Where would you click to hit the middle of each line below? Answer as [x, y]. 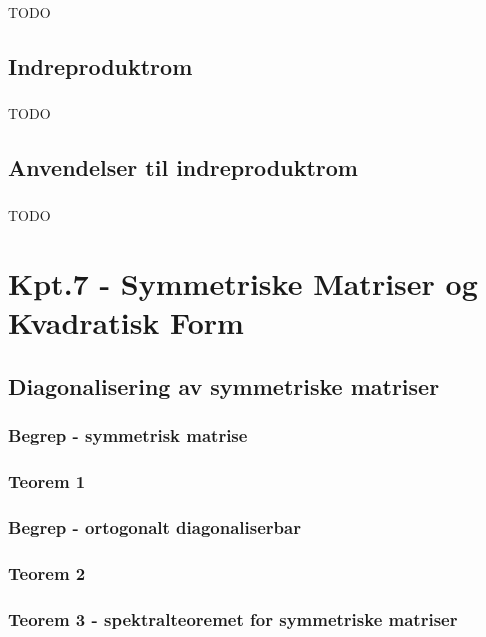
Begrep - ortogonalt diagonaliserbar [154, 527]
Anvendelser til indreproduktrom [183, 167]
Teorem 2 [47, 572]
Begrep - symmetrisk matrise [128, 435]
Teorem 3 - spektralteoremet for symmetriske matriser [233, 618]
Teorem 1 [47, 481]
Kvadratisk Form [126, 322]
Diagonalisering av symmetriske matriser [224, 386]
